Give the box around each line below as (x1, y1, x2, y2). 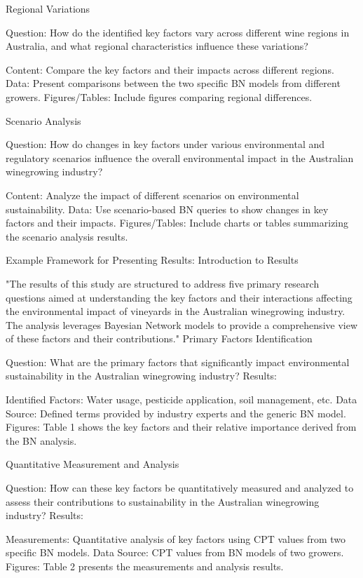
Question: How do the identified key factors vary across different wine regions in (6, 25, 350, 39)
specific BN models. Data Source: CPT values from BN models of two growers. (6, 545, 344, 560)
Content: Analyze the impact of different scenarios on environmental (6, 187, 299, 202)
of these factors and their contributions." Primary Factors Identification (6, 331, 313, 346)
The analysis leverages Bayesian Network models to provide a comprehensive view (6, 317, 358, 332)
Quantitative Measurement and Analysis (6, 457, 179, 471)
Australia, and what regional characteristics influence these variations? (6, 39, 308, 53)
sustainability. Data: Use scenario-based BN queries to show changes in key (6, 201, 329, 216)
